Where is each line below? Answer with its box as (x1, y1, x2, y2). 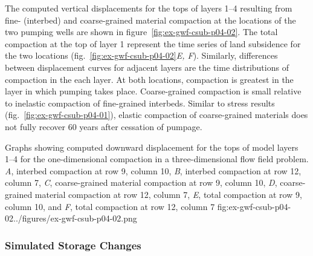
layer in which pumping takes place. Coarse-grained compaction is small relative (5, 85, 302, 97)
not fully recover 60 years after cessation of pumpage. (5, 120, 202, 133)
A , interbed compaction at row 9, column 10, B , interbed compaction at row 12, (5, 164, 302, 177)
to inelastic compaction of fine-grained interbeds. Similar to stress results (5, 96, 275, 109)
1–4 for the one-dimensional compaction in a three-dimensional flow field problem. (5, 153, 309, 165)
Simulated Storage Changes (5, 237, 141, 252)
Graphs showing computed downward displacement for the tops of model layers (5, 140, 298, 153)
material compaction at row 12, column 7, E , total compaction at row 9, (34, 188, 302, 200)
